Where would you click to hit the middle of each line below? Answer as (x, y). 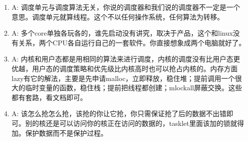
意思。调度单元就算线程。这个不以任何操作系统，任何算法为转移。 (118, 16)
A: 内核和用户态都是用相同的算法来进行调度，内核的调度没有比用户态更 (126, 59)
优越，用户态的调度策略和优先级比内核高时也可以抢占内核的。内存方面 (124, 68)
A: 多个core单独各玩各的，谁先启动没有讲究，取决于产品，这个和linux (122, 33)
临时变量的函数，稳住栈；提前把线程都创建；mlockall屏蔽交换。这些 (134, 88)
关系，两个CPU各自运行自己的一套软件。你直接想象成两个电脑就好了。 (132, 42)
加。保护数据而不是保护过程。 (59, 132)
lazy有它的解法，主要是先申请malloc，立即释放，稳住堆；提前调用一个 (123, 78)
